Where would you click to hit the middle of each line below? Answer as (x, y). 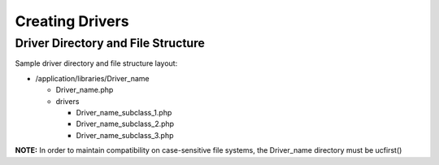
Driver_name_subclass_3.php (125, 135)
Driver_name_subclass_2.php (125, 124)
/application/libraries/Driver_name (92, 78)
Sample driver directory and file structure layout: (96, 63)
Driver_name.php (85, 90)
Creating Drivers (72, 21)
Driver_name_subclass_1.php (124, 112)
